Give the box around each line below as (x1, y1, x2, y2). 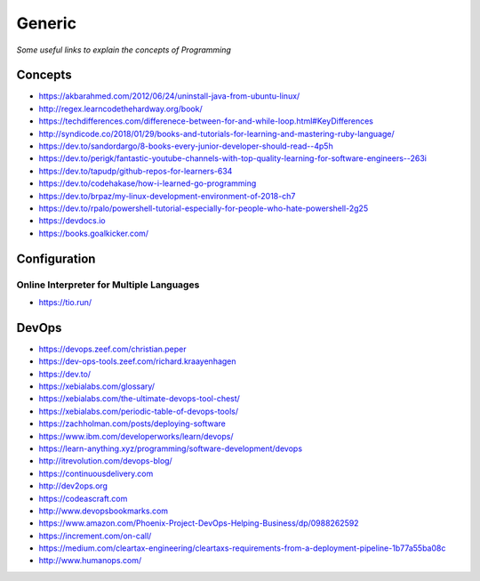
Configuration (16, 251, 96, 266)
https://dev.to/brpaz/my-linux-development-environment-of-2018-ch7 (38, 190, 296, 201)
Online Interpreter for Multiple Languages (16, 278, 200, 291)
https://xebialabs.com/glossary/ (38, 381, 156, 391)
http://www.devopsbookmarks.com (38, 505, 169, 516)
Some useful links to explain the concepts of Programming (16, 44, 231, 55)
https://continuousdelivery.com (38, 468, 154, 479)
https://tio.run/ (38, 296, 92, 307)
